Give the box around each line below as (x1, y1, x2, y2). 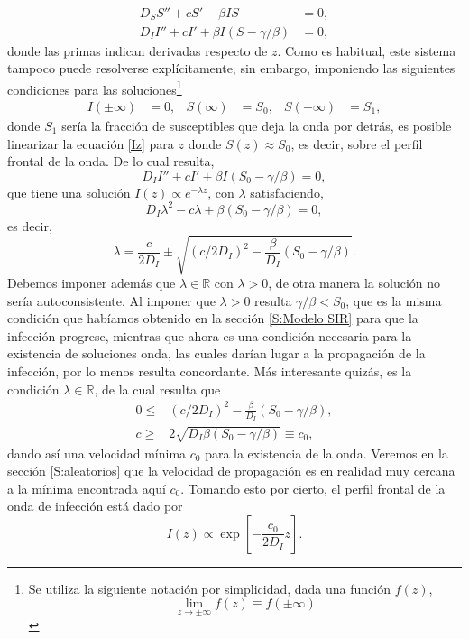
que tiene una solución (7, 182, 131, 201)
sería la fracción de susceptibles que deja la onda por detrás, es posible (61, 116, 452, 134)
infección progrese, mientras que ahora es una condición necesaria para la (7, 326, 412, 345)
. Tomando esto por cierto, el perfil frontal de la (180, 478, 446, 497)
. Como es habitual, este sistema (277, 41, 456, 60)
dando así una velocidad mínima (7, 443, 187, 462)
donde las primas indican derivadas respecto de (7, 41, 268, 60)
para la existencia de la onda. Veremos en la (205, 443, 448, 462)
